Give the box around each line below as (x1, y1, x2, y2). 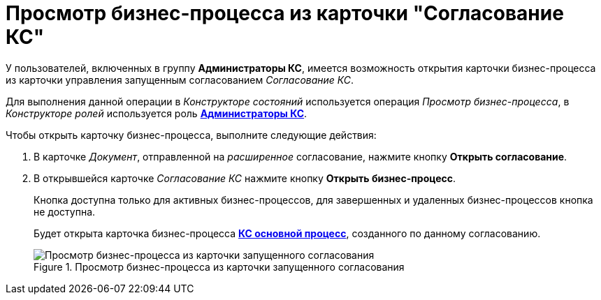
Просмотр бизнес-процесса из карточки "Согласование (6, 1, 564, 25)
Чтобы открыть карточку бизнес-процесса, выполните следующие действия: (6, 128, 377, 141)
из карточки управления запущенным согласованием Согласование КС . (6, 73, 354, 86)
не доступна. (34, 205, 96, 218)
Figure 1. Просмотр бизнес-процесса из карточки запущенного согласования (34, 260, 405, 273)
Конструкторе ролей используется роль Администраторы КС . (6, 107, 307, 119)
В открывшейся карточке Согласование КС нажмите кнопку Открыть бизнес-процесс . (34, 172, 456, 184)
